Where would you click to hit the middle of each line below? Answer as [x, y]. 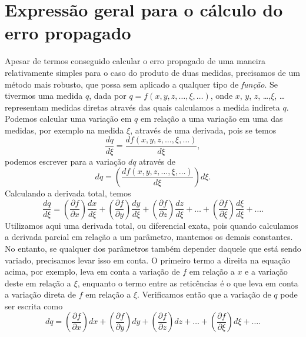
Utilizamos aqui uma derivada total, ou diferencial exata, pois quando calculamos [152, 225]
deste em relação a [38, 283]
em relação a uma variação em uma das [212, 119]
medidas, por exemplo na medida [64, 130]
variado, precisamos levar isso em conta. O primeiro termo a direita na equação [148, 260]
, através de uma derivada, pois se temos [203, 130]
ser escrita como [34, 306]
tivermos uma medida [44, 96]
